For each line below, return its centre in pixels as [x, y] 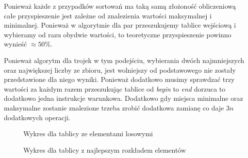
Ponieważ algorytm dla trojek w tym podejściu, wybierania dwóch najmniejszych [124, 60]
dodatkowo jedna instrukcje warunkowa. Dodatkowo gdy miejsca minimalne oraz [124, 98]
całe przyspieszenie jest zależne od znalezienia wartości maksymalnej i [108, 15]
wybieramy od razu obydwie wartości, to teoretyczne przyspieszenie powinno [118, 34]
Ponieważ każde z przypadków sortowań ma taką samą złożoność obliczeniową [120, 6]
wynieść [16, 44]
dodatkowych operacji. [37, 117]
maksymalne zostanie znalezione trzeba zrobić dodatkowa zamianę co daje [114, 107]
